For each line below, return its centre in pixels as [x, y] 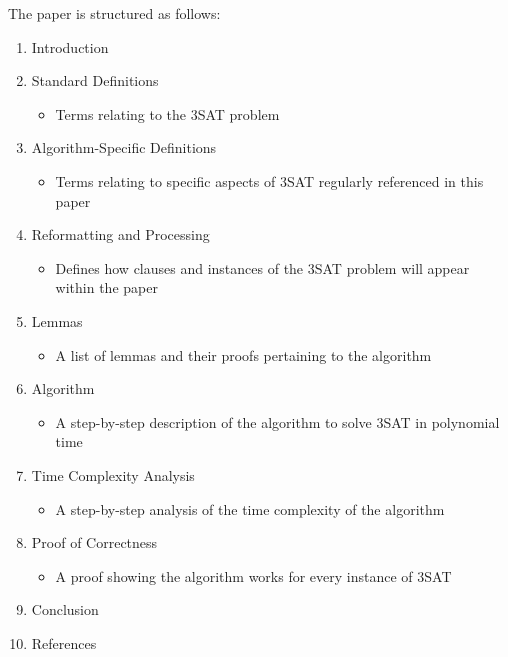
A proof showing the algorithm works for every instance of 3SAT [253, 575]
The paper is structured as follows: [114, 13]
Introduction [70, 46]
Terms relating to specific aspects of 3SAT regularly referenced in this [269, 180]
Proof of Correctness [94, 542]
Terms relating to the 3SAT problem [167, 113]
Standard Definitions [95, 80]
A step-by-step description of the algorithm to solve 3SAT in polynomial [277, 421]
